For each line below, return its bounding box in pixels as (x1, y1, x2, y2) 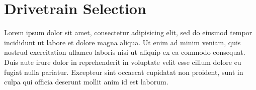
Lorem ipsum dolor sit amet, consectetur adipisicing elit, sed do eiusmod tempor (4, 27, 252, 38)
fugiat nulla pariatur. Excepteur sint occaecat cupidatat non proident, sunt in (4, 66, 243, 77)
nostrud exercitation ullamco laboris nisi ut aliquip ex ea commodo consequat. (4, 47, 245, 57)
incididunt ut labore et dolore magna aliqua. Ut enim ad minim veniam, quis (4, 37, 241, 47)
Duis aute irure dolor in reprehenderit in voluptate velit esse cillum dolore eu (4, 56, 241, 67)
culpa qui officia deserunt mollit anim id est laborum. (4, 76, 168, 87)
